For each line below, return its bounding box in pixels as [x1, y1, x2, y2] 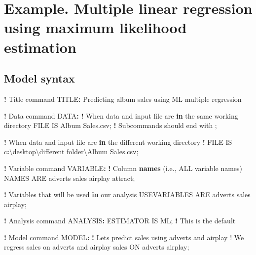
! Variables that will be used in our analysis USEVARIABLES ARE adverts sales [4, 189, 251, 200]
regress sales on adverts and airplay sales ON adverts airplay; [4, 242, 189, 252]
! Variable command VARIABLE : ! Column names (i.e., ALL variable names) [4, 163, 243, 173]
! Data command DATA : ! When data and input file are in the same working [4, 110, 238, 121]
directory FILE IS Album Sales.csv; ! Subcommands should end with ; [4, 120, 217, 130]
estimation [4, 37, 76, 57]
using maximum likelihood [4, 17, 187, 38]
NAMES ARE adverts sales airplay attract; [4, 172, 135, 183]
